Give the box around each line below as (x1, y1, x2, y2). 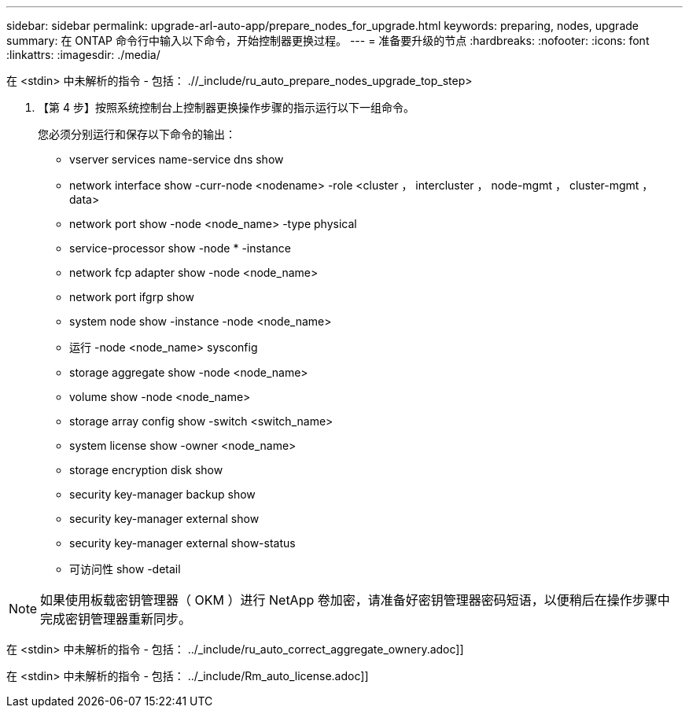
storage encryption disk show (69, 463, 223, 477)
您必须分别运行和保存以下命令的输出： (38, 127, 236, 141)
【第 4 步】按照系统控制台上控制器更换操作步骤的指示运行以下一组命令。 (38, 101, 415, 114)
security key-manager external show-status (69, 536, 296, 550)
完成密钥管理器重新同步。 (40, 611, 192, 627)
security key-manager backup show (69, 488, 256, 501)
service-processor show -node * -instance (69, 241, 291, 255)
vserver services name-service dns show (69, 153, 284, 166)
